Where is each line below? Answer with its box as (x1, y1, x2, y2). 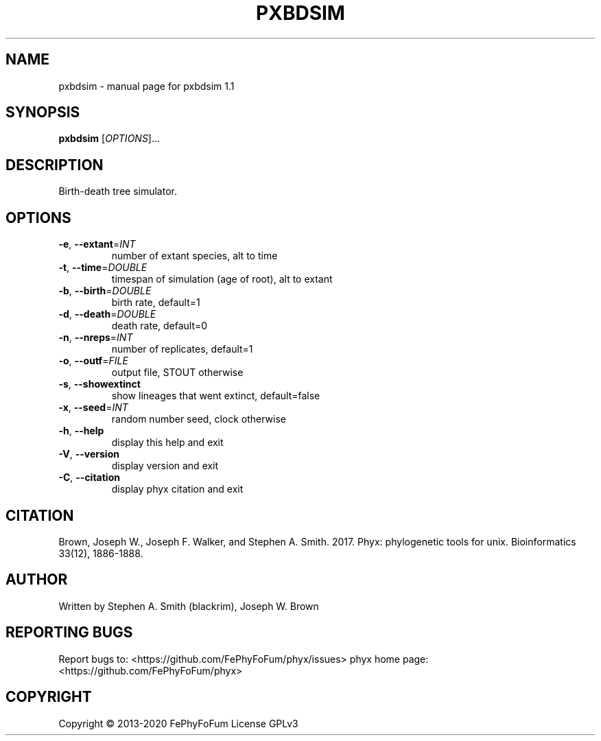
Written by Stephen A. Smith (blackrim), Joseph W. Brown (58, 600, 319, 612)
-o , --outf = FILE (58, 355, 128, 367)
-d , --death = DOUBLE (58, 308, 156, 320)
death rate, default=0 (111, 320, 208, 332)
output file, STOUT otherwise (111, 366, 244, 379)
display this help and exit (111, 436, 224, 449)
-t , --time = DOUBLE (58, 261, 148, 274)
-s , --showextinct (58, 378, 141, 390)
